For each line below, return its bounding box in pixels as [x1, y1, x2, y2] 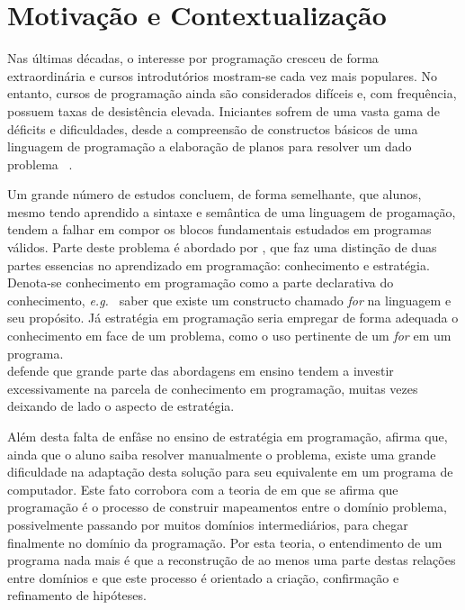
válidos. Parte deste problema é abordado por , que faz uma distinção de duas [7, 238, 437, 257]
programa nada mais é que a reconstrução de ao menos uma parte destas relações [7, 551, 456, 569]
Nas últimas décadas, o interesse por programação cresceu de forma [7, 49, 379, 68]
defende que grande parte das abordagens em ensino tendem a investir [7, 361, 394, 380]
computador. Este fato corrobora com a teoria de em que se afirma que [7, 479, 398, 498]
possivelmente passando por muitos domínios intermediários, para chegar [7, 514, 408, 533]
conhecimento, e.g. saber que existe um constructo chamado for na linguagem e [7, 290, 452, 309]
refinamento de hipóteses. [7, 586, 147, 605]
